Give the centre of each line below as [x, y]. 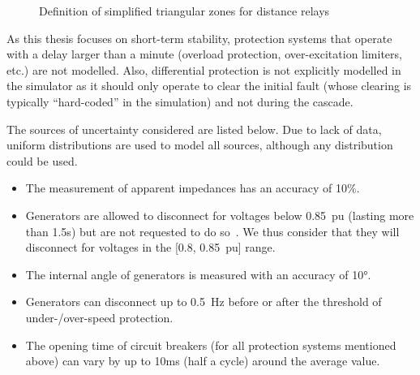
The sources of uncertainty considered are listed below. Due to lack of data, [194, 129]
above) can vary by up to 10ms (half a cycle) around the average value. [203, 361]
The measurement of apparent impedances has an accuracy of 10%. [193, 188]
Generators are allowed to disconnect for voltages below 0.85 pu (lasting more [220, 215]
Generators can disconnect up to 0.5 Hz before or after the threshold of [204, 302]
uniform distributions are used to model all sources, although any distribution [200, 145]
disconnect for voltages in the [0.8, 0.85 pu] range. [150, 247]
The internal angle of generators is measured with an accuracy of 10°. [198, 274]
